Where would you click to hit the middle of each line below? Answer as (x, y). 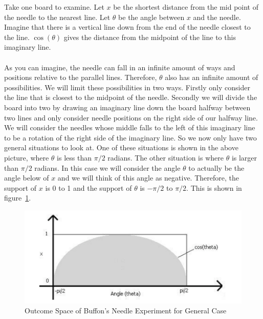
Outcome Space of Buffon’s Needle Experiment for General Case (126, 311)
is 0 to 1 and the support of (89, 187)
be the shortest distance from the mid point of (186, 7)
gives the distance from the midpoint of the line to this (150, 37)
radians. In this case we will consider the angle (107, 167)
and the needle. (217, 17)
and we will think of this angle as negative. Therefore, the (148, 178)
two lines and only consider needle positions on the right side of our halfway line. (131, 117)
